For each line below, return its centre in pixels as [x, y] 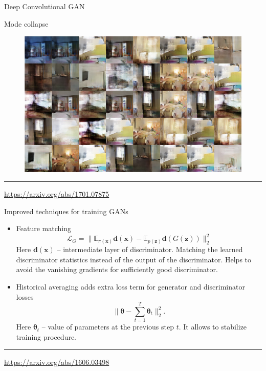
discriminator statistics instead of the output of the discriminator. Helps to [134, 259]
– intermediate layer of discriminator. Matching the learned [150, 249]
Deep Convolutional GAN [45, 6]
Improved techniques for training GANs [66, 211]
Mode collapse [26, 23]
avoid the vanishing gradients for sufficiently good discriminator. [117, 269]
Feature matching [43, 228]
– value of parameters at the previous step [108, 327]
